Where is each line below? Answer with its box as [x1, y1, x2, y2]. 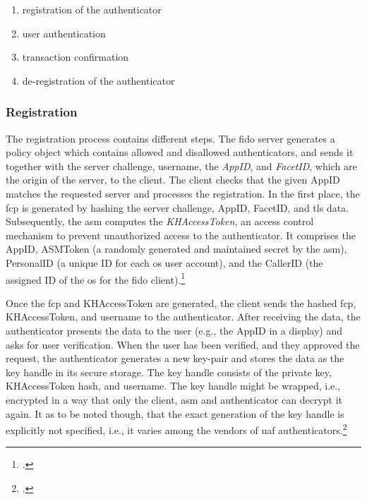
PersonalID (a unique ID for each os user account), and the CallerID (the [6, 255, 323, 270]
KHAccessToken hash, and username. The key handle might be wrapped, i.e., [6, 378, 341, 393]
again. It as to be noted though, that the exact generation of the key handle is [6, 406, 344, 421]
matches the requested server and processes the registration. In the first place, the [6, 186, 360, 200]
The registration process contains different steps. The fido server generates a [6, 131, 335, 145]
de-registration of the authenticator [22, 73, 175, 88]
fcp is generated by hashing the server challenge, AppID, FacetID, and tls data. [6, 200, 349, 215]
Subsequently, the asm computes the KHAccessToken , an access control [6, 214, 314, 229]
